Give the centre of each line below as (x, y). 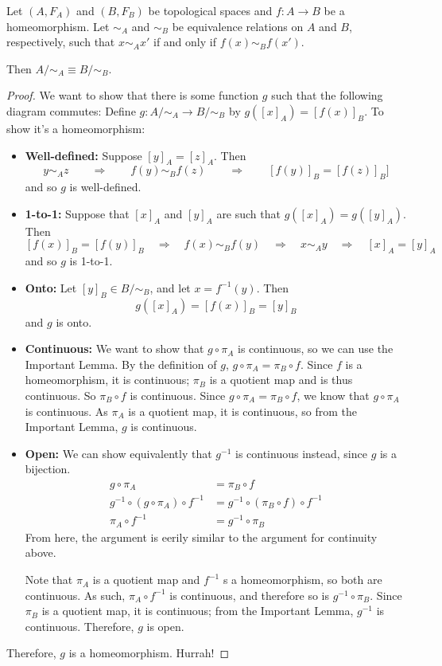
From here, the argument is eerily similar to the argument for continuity (201, 537)
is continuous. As (66, 411)
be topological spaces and (210, 10)
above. (41, 552)
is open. (165, 626)
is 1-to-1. (91, 261)
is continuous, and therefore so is (249, 595)
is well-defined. (105, 187)
